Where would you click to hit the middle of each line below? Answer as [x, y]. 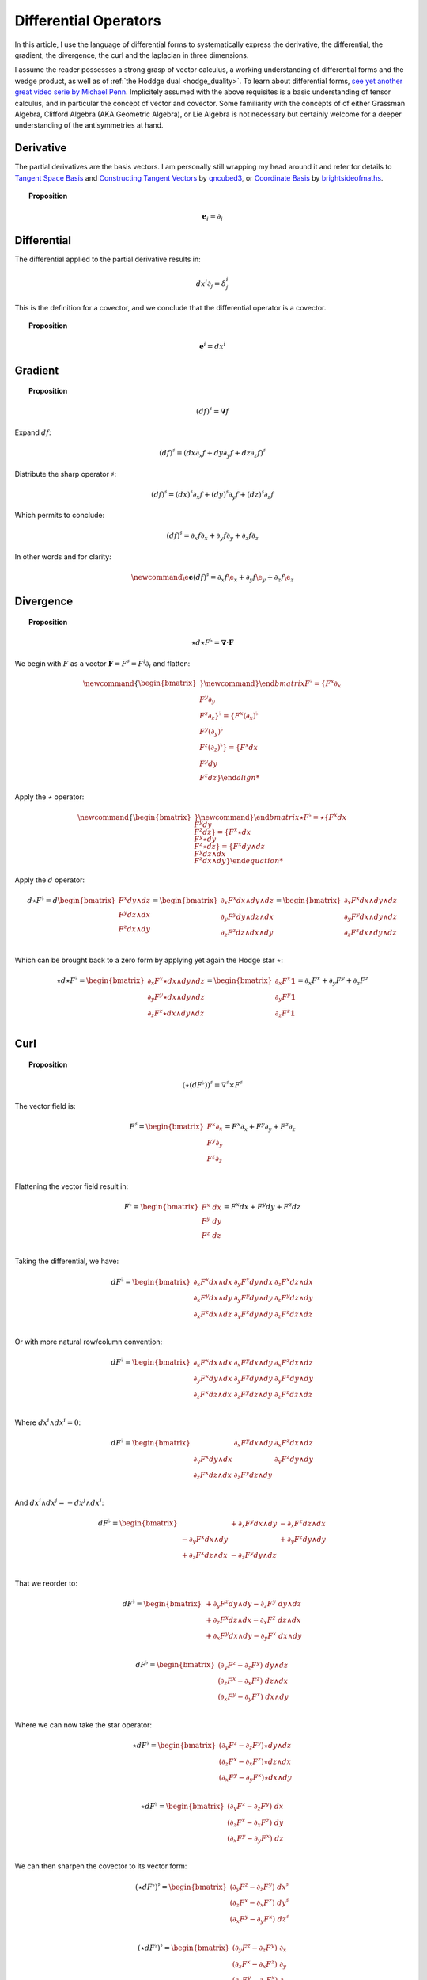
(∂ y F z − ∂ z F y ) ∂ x [259, 1948]
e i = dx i [212, 346]
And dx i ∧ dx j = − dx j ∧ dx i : [59, 1502]
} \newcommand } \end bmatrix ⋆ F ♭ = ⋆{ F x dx [270, 817]
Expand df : [33, 432]
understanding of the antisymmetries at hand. [89, 125]
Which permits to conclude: [60, 516]
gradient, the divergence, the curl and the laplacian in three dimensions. [132, 55]
